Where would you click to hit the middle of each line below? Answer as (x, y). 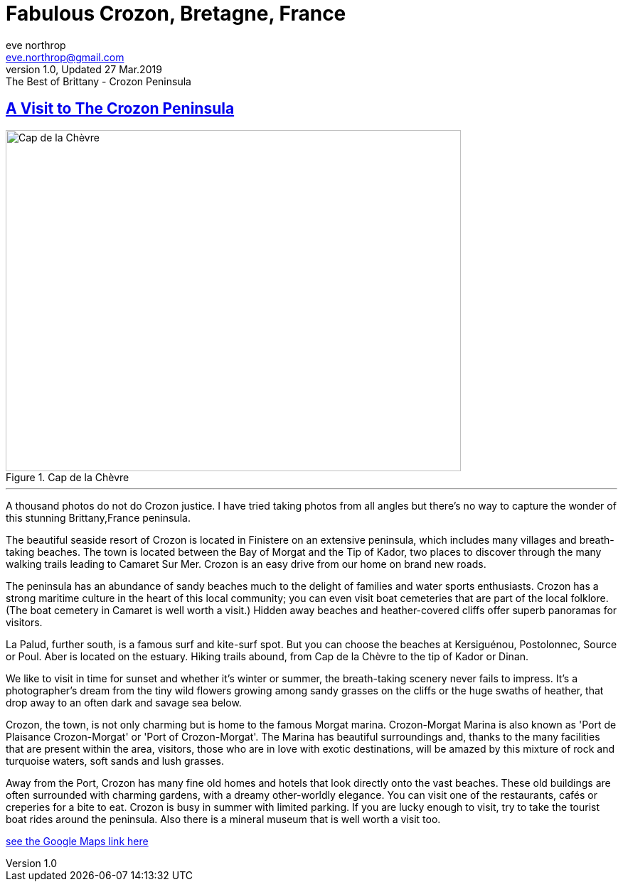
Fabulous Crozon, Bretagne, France (176, 14)
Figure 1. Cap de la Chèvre (68, 477)
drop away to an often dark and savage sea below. (124, 702)
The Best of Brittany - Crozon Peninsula (98, 81)
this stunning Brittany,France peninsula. (98, 517)
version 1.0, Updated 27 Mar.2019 (84, 69)
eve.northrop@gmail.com (65, 57)
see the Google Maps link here (77, 841)
